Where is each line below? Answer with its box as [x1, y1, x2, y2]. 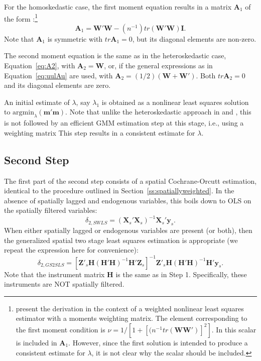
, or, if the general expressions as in [104, 60, 213, 71]
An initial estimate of [4, 96, 70, 107]
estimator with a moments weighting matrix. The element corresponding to [16, 313, 247, 323]
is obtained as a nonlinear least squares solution [101, 96, 249, 107]
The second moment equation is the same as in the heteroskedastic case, [4, 50, 226, 61]
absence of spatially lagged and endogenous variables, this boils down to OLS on [4, 195, 251, 205]
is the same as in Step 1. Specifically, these [115, 269, 247, 279]
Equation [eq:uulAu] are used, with [4, 70, 113, 80]
